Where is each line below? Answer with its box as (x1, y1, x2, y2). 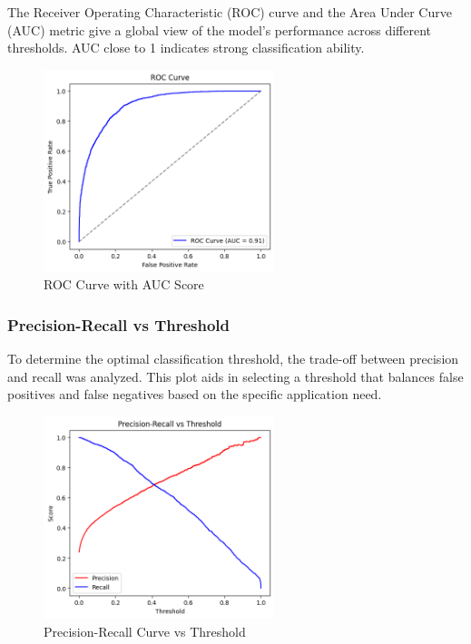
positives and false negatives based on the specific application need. (7, 385, 382, 404)
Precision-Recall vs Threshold (7, 313, 231, 336)
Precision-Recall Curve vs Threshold (44, 621, 246, 640)
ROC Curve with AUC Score (44, 275, 204, 294)
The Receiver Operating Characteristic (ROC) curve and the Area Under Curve (7, 3, 452, 21)
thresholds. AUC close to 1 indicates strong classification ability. (7, 38, 365, 57)
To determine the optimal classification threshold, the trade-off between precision (7, 349, 459, 368)
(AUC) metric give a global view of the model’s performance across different (7, 20, 432, 39)
